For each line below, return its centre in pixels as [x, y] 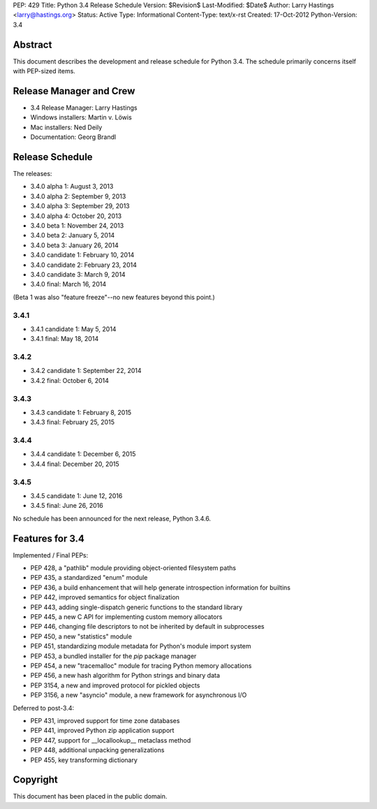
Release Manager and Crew [74, 91]
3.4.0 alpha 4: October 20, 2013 [76, 216]
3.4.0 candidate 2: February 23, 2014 [84, 265]
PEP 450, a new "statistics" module [81, 636]
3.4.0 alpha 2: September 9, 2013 [78, 196]
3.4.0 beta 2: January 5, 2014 [73, 235]
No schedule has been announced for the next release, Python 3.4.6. [112, 518]
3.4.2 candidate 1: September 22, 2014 [86, 371]
